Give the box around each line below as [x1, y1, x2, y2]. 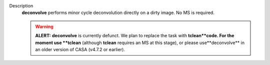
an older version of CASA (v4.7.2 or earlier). [35, 46, 125, 52]
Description [9, 3, 33, 8]
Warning [35, 23, 53, 29]
